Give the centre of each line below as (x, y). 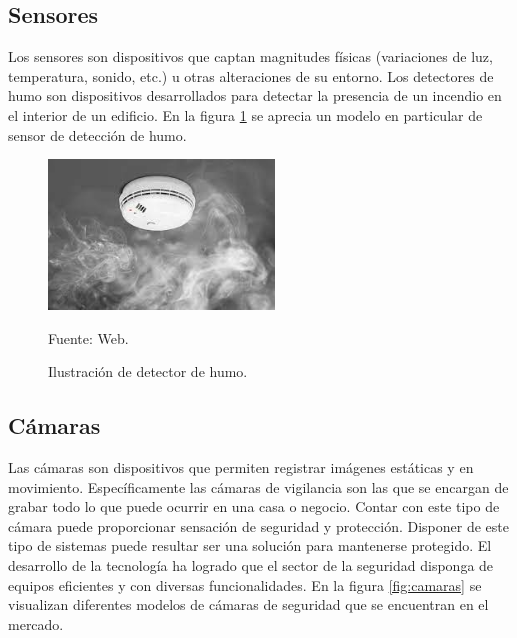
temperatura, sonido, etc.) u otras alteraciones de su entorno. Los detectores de (251, 75)
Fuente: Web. (88, 337)
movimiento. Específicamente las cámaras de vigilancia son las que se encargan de (258, 486)
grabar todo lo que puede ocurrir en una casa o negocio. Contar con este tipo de (254, 506)
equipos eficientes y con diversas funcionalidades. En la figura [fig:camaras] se (245, 584)
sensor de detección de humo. (97, 134)
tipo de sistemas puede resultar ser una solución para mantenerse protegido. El (250, 545)
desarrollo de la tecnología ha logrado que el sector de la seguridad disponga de (251, 565)
